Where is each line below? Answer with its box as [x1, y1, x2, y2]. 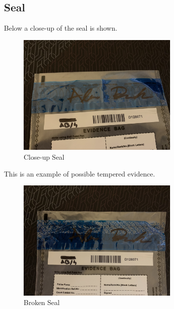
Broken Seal [24, 297, 60, 308]
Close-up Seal [24, 151, 65, 162]
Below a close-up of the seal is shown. [4, 23, 117, 33]
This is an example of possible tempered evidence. [4, 168, 155, 178]
